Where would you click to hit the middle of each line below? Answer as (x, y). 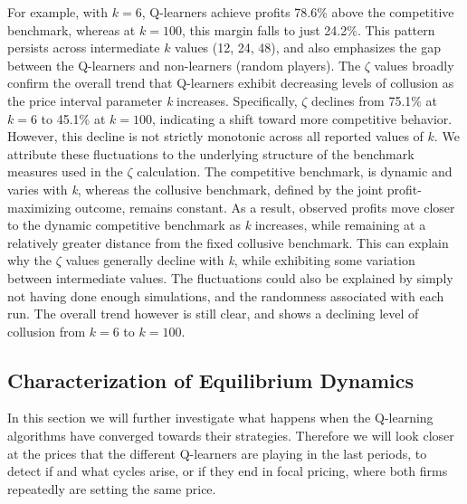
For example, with (58, 12)
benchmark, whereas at (71, 29)
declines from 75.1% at (375, 100)
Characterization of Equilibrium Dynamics (211, 380)
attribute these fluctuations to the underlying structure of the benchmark (211, 153)
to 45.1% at (73, 118)
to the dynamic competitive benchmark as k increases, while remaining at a (217, 225)
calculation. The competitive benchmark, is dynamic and (295, 171)
